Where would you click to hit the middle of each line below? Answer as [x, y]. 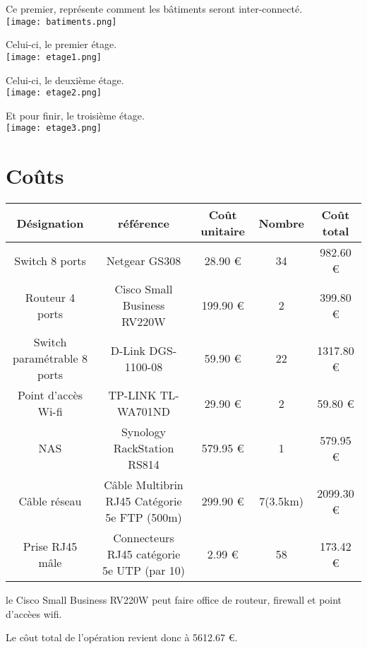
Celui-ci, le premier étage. [61, 44]
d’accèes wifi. [34, 613]
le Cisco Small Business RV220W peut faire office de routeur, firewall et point [174, 600]
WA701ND [144, 411]
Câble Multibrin [144, 485]
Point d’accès [50, 395]
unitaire [223, 231]
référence [144, 223]
